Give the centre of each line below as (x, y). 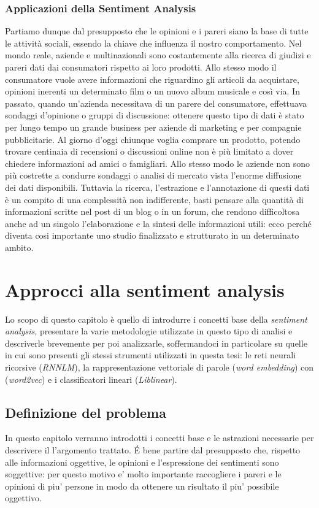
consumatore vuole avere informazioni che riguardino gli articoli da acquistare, (152, 79)
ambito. (19, 247)
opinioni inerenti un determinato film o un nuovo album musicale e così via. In (152, 91)
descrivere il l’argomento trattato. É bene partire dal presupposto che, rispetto (153, 449)
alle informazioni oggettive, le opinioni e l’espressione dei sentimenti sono (142, 462)
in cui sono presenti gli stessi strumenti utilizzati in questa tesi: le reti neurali (151, 355)
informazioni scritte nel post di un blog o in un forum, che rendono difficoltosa (152, 211)
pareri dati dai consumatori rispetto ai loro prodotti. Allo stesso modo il (141, 67)
